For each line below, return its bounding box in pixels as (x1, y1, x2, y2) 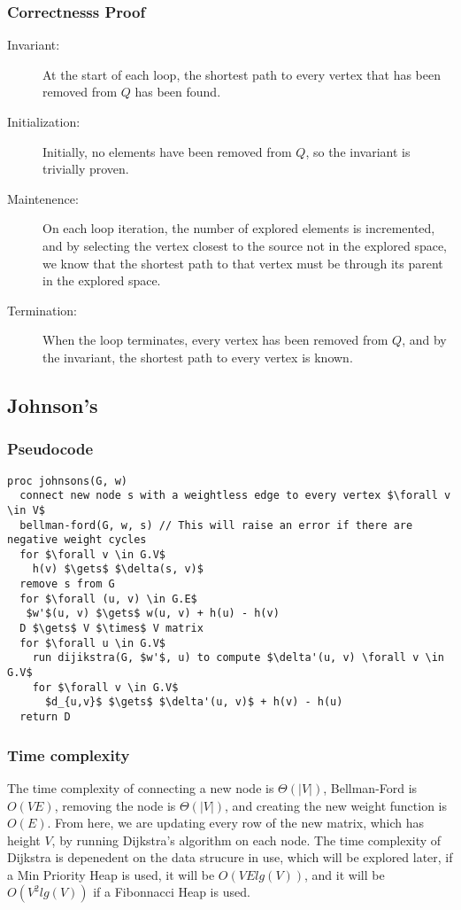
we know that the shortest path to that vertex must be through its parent (42, 253, 443, 272)
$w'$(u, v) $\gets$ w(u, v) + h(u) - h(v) (26, 607, 280, 620)
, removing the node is (54, 796, 176, 814)
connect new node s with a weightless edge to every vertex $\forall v (19, 489, 451, 502)
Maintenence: (7, 189, 79, 207)
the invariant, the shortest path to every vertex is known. (42, 347, 353, 366)
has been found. (134, 82, 221, 101)
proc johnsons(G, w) (7, 474, 128, 487)
